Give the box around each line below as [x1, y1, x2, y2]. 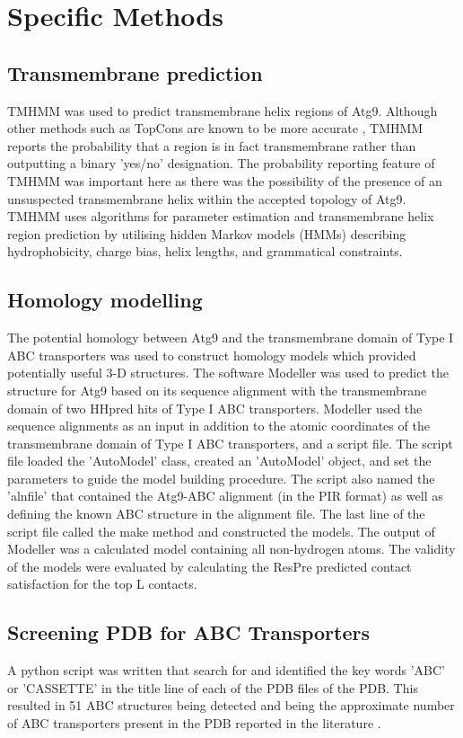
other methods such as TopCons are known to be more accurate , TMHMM [7, 119, 424, 138]
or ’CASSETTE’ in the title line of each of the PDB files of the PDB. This [7, 678, 418, 697]
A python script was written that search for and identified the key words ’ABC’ [7, 661, 445, 680]
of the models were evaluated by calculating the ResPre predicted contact [7, 556, 412, 575]
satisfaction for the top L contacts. [7, 574, 197, 593]
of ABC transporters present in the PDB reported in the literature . [7, 714, 381, 733]
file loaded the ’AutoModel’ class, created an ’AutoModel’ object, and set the [7, 451, 432, 470]
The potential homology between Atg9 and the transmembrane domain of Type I [7, 328, 454, 347]
